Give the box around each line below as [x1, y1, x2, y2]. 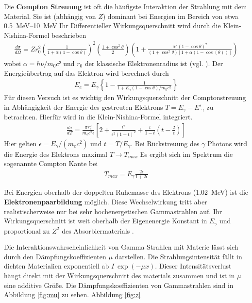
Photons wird [207, 138, 248, 148]
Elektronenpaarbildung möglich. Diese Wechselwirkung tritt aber [4, 196, 207, 206]
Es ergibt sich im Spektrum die [140, 149, 233, 159]
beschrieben [51, 30, 86, 40]
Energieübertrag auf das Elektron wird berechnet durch [4, 67, 169, 78]
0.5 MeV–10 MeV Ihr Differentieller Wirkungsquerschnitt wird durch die [4, 20, 221, 31]
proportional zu [4, 225, 50, 236]
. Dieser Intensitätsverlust [155, 261, 232, 271]
